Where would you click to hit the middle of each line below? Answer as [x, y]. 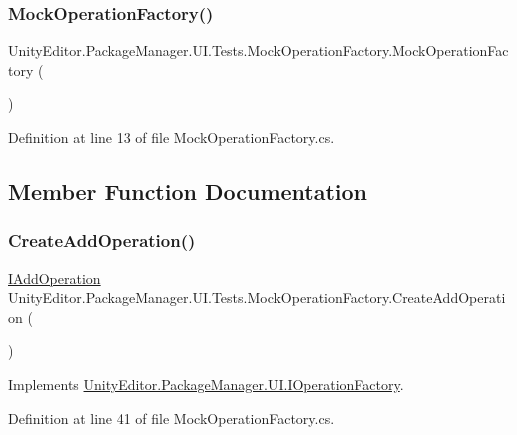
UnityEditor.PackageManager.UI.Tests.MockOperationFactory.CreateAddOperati [257, 297]
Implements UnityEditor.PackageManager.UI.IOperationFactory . [206, 383]
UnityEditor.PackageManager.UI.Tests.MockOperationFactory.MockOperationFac [258, 50]
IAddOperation [54, 277]
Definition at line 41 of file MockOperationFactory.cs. [171, 417]
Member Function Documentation [188, 190]
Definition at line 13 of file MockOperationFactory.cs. [171, 137]
